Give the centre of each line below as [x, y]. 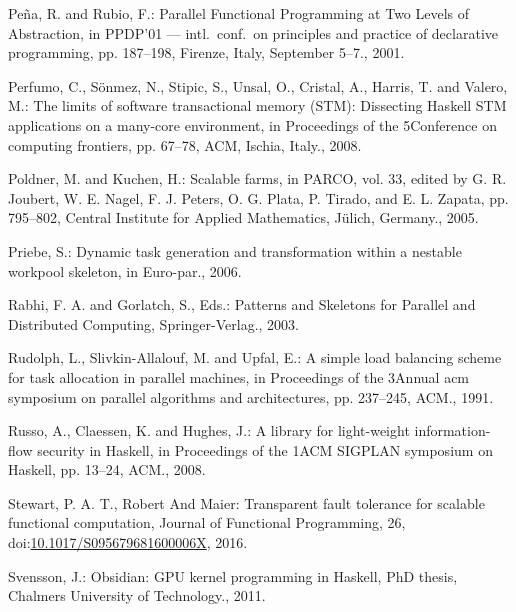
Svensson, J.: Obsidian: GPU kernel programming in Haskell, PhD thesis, [233, 575]
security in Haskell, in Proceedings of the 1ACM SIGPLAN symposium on [265, 449]
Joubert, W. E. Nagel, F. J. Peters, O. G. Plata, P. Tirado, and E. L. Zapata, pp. [258, 197]
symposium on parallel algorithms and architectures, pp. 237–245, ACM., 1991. [251, 396]
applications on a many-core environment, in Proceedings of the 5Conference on [252, 124]
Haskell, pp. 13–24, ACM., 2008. [107, 469]
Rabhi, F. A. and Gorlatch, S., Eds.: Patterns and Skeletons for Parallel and [242, 304]
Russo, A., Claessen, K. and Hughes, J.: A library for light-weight [209, 430]
